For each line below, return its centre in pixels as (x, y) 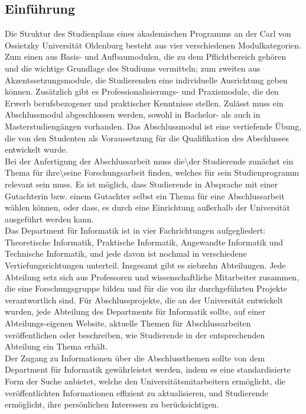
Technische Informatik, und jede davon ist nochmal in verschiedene (126, 253)
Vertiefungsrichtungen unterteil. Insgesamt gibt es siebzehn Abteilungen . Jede (145, 265)
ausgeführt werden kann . (49, 219)
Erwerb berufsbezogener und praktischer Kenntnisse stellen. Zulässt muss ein (144, 103)
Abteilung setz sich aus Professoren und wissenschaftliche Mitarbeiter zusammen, (152, 276)
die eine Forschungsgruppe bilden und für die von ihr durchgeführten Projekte (146, 288)
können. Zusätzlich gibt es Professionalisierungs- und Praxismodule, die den (142, 91)
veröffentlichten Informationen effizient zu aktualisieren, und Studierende (136, 392)
